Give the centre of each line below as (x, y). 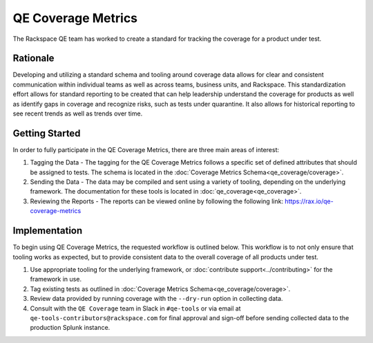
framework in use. (56, 279)
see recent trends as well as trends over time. (78, 113)
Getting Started (47, 133)
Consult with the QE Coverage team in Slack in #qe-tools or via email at (135, 308)
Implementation (48, 231)
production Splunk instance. (70, 328)
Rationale (34, 58)
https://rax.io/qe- (309, 201)
